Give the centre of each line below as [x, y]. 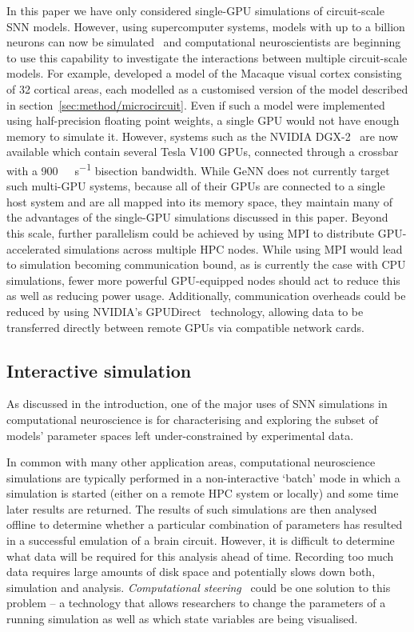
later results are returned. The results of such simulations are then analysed [192, 508]
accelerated [34, 248]
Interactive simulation [99, 370]
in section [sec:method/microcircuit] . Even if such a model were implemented [196, 104]
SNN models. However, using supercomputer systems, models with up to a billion [206, 26]
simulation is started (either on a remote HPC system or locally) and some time [203, 493]
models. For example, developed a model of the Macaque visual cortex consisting [204, 73]
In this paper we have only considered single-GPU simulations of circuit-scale [195, 10]
